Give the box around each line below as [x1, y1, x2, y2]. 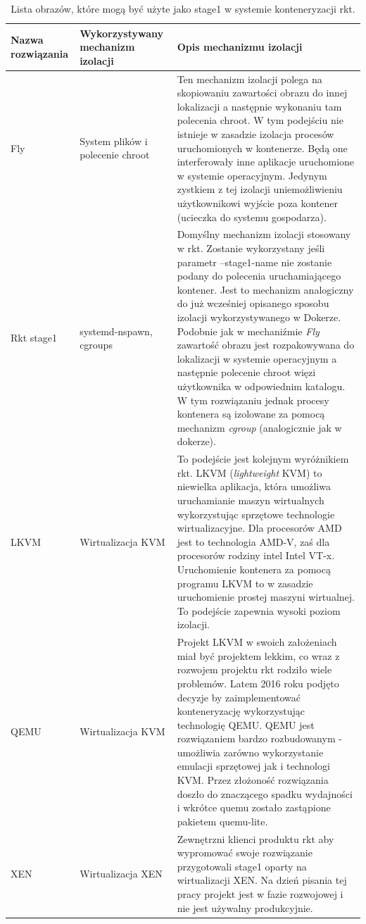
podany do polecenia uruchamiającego [177, 268, 341, 283]
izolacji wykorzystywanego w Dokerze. [177, 309, 341, 324]
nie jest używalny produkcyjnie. [177, 900, 313, 915]
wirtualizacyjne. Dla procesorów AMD [177, 520, 342, 535]
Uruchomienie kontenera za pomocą [177, 561, 331, 576]
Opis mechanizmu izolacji [177, 39, 303, 54]
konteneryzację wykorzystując [177, 704, 305, 718]
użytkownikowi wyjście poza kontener [177, 195, 339, 210]
